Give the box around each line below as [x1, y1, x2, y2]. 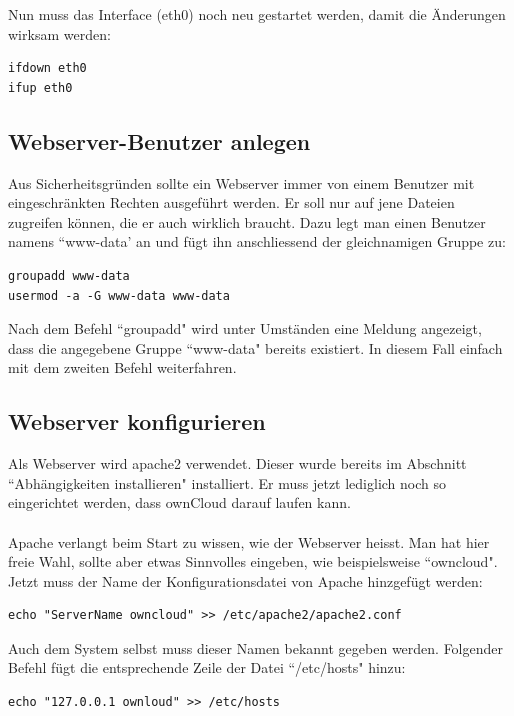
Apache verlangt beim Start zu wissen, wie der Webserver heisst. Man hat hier [8, 531, 490, 552]
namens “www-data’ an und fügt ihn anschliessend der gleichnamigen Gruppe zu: [8, 231, 506, 252]
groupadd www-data [8, 268, 130, 283]
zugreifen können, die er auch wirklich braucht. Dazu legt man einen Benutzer [8, 211, 486, 232]
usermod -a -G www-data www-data [8, 288, 230, 303]
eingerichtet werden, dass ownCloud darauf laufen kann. [8, 492, 351, 513]
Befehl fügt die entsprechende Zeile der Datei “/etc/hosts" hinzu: [8, 657, 406, 678]
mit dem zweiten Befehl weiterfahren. [8, 357, 237, 378]
